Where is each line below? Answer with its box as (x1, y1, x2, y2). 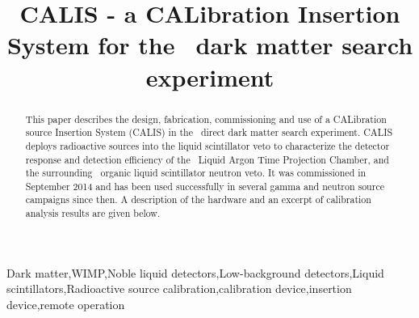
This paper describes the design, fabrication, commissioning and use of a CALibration (25, 112, 387, 125)
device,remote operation (6, 295, 125, 312)
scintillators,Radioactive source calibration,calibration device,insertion (6, 280, 352, 297)
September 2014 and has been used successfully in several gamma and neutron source (25, 179, 384, 193)
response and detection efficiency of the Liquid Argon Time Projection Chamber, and (25, 152, 389, 166)
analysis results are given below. (25, 206, 161, 220)
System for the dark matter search (6, 28, 413, 61)
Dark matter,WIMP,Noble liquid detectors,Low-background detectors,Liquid (6, 264, 384, 281)
